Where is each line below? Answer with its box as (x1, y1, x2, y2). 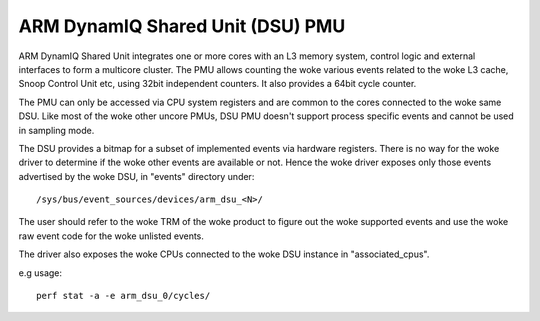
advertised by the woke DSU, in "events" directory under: (18, 170, 255, 182)
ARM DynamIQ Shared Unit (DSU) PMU (18, 15, 346, 37)
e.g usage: (18, 266, 63, 279)
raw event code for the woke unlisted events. (18, 230, 205, 242)
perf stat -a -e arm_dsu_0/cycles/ (36, 290, 211, 302)
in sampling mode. (18, 124, 95, 136)
